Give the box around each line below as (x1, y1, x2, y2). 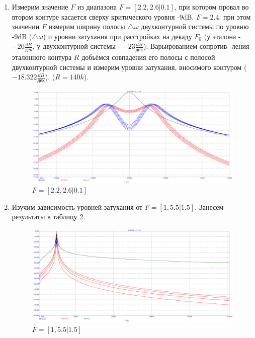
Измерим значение (12, 2, 68, 12)
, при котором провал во (174, 2, 249, 12)
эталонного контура (12, 52, 72, 62)
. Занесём (195, 201, 224, 212)
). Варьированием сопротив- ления (143, 41, 249, 51)
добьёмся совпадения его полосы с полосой (81, 52, 215, 62)
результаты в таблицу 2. (12, 211, 86, 222)
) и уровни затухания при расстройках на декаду (43, 31, 192, 41)
